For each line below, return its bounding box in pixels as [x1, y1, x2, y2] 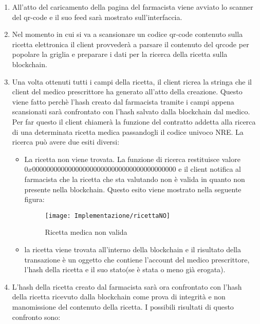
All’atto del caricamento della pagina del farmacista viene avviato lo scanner [12, 2, 253, 12]
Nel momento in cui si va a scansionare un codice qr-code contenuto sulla [12, 29, 243, 39]
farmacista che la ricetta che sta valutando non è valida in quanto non [24, 173, 245, 184]
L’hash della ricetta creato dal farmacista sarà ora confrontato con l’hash [12, 281, 242, 292]
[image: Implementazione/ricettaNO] [45, 212, 170, 219]
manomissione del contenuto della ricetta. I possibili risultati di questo [12, 301, 234, 312]
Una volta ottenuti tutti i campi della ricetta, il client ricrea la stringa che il [12, 76, 252, 87]
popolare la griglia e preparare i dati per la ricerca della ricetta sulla [12, 49, 228, 59]
